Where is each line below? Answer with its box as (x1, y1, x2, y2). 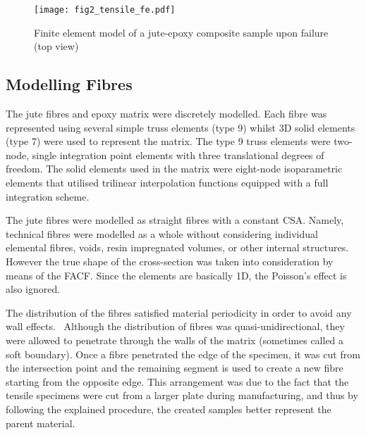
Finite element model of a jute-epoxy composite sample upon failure (34, 25, 329, 39)
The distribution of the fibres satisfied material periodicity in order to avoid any (6, 305, 352, 320)
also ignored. (6, 282, 61, 296)
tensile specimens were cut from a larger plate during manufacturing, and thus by (6, 388, 358, 403)
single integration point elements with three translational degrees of (32, 147, 324, 162)
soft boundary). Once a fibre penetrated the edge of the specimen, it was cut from (6, 346, 360, 361)
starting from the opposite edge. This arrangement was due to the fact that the (6, 374, 349, 389)
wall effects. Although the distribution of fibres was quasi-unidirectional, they (6, 319, 345, 334)
